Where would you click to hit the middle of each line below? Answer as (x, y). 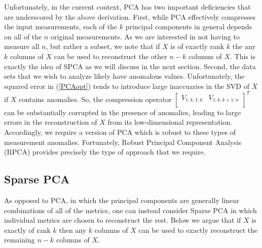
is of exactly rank (197, 46)
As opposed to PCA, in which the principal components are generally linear (122, 200)
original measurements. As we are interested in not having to (145, 36)
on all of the (23, 36)
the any (244, 46)
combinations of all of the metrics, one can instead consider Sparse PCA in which (130, 210)
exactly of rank (27, 230)
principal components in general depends (189, 27)
